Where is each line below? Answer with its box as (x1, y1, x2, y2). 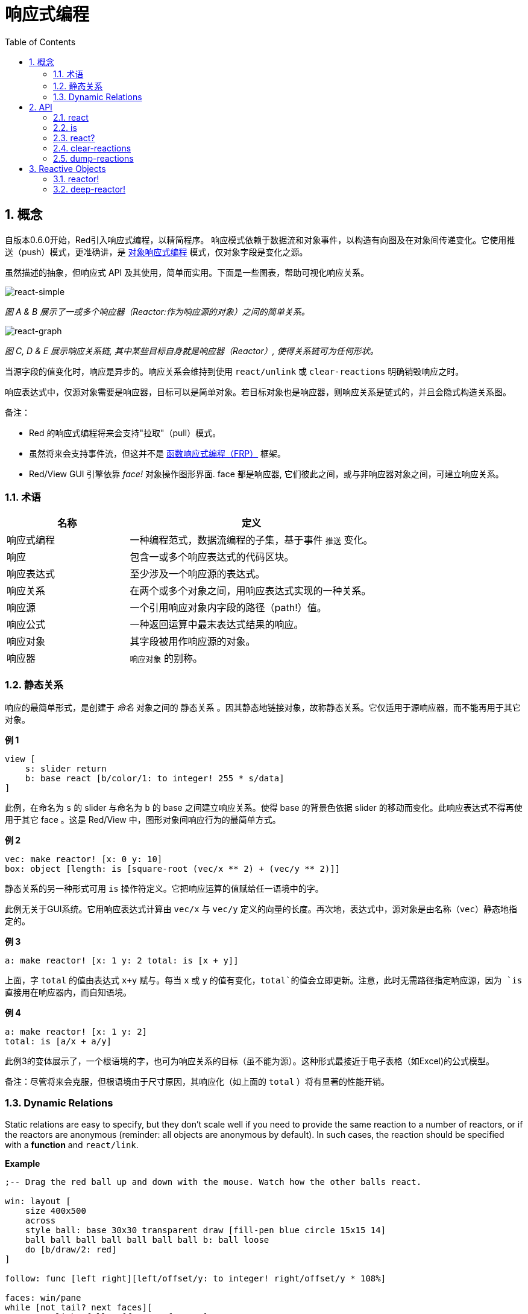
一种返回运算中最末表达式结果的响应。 (130, 618, 304, 631)
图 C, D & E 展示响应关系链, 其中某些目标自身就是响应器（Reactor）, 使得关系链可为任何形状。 (5, 345, 379, 356)
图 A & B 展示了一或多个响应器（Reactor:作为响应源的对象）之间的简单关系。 (5, 306, 310, 317)
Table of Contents (5, 36, 76, 47)
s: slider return (25, 764, 107, 774)
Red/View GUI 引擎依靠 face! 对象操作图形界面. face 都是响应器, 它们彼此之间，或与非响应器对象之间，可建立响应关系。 (29, 468, 504, 479)
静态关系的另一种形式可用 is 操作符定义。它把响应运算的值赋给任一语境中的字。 (5, 883, 324, 894)
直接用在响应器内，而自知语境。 (5, 987, 131, 998)
